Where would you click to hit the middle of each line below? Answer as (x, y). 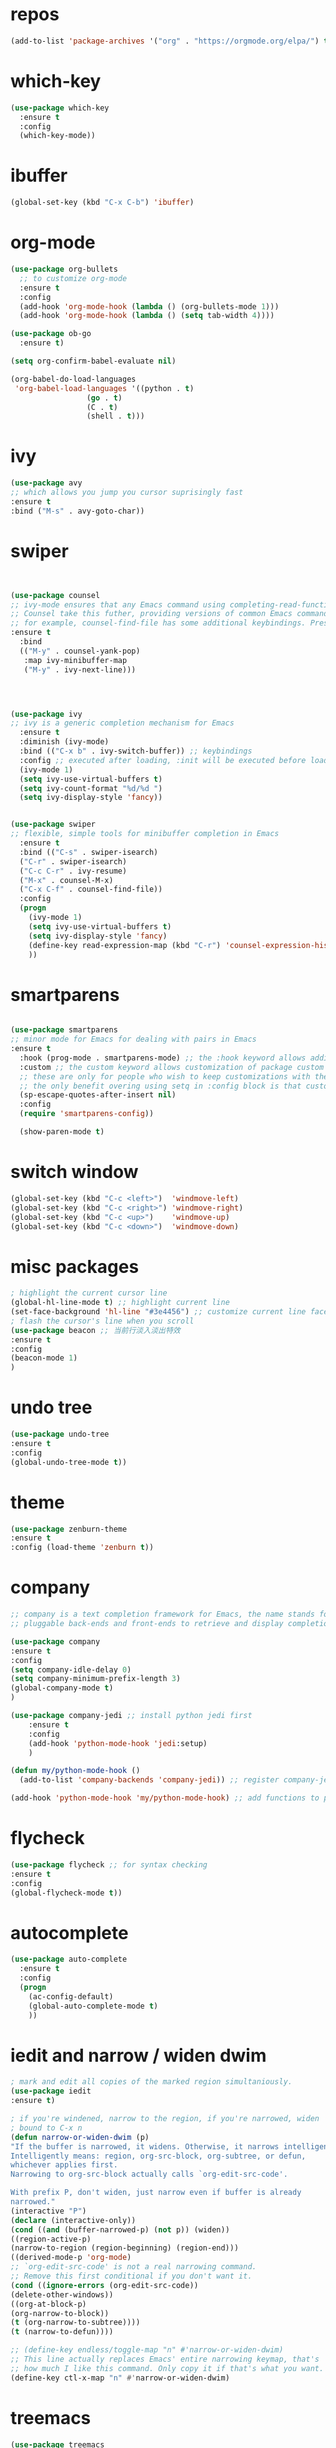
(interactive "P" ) (48, 2211)
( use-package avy (46, 483)
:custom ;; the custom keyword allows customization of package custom (172, 1067)
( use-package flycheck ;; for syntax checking (109, 1864)
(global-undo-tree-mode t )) (69, 1462)
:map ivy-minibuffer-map (75, 660)
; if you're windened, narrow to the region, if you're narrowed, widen (165, 2119)
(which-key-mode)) (58, 136)
